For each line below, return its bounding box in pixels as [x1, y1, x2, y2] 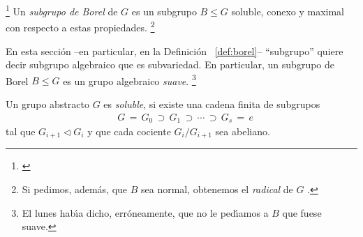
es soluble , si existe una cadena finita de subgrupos [103, 96, 320, 111]
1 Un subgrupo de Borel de [6, 2, 118, 18]
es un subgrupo [131, 3, 197, 18]
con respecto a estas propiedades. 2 [6, 18, 155, 34]
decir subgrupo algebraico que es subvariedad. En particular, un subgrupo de [6, 57, 335, 72]
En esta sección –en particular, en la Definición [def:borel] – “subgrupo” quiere [6, 43, 343, 58]
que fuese [282, 205, 322, 220]
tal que [6, 124, 36, 139]
